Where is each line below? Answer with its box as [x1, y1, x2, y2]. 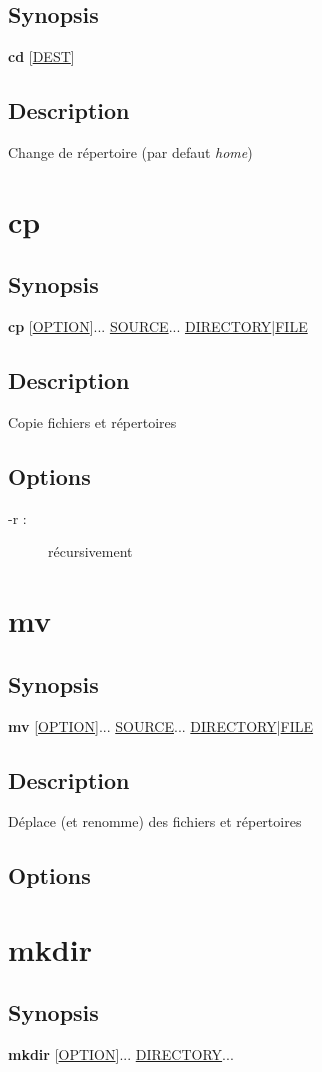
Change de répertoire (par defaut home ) [8, 142, 253, 162]
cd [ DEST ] [8, 46, 75, 67]
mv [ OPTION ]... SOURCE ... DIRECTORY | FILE [8, 715, 314, 736]
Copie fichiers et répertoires [8, 411, 177, 432]
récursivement [48, 541, 133, 562]
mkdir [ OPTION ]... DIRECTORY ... [8, 1044, 234, 1065]
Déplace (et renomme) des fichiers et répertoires [8, 811, 302, 832]
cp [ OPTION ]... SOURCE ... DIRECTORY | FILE [8, 316, 308, 337]
